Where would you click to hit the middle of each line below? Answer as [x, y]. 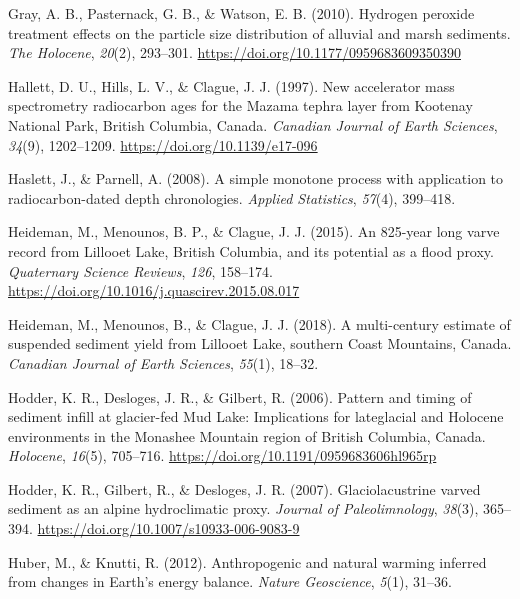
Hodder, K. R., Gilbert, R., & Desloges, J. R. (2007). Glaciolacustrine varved [244, 488]
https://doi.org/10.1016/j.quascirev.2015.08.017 [154, 290]
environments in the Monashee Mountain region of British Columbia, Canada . [247, 435]
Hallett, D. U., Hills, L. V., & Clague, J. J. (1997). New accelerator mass [231, 85]
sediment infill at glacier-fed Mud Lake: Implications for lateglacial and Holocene [256, 416]
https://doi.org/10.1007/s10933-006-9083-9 [168, 528]
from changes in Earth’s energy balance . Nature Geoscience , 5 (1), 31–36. [230, 581]
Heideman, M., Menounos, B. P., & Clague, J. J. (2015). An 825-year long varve [254, 231]
